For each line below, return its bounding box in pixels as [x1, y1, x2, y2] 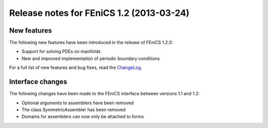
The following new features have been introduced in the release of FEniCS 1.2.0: [9, 40, 173, 46]
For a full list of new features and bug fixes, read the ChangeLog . [9, 64, 142, 70]
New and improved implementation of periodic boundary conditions [21, 55, 160, 62]
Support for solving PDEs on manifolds [21, 49, 101, 55]
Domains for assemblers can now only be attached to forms [21, 114, 144, 120]
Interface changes [9, 77, 67, 86]
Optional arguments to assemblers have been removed [21, 100, 134, 106]
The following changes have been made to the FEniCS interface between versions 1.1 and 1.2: [9, 91, 200, 97]
